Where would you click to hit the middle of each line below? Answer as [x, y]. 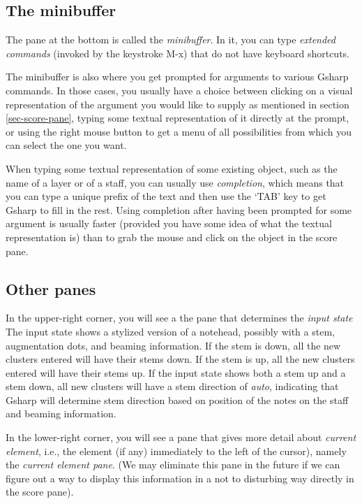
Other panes [51, 288]
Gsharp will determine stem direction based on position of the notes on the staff [177, 399]
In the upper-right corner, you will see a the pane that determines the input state [179, 318]
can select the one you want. [66, 145]
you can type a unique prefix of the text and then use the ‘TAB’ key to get [166, 196]
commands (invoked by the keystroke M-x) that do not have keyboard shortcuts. [178, 53]
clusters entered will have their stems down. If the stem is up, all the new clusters [180, 359]
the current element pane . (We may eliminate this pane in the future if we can [173, 465]
